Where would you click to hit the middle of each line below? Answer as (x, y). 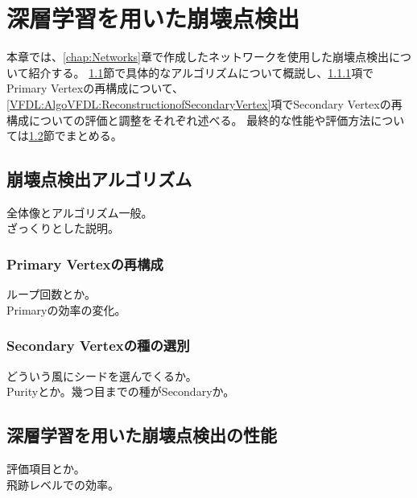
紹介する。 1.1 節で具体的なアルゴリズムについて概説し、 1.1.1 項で (201, 72)
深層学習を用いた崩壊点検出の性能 (142, 435)
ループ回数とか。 (51, 294)
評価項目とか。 (46, 469)
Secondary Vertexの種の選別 (98, 346)
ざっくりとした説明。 (63, 228)
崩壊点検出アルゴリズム (99, 179)
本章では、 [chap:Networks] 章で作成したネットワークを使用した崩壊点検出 (198, 57)
